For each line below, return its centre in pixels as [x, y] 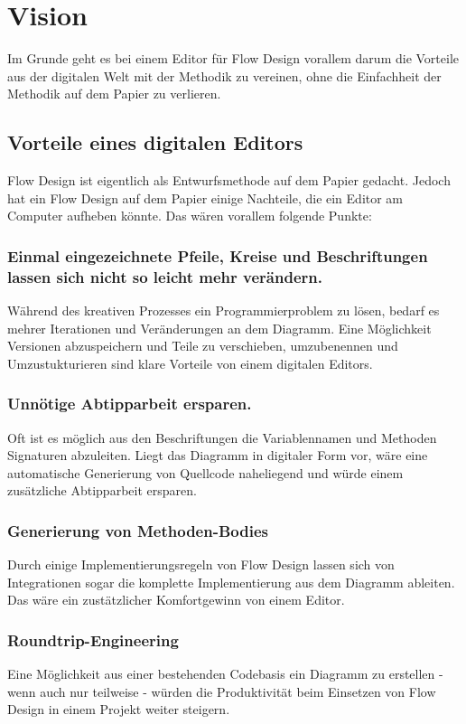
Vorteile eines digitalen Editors [155, 142]
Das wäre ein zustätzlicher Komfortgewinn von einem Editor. [176, 600]
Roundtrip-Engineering [93, 639]
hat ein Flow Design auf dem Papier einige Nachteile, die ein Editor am [205, 197]
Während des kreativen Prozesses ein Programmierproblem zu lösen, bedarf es [224, 310]
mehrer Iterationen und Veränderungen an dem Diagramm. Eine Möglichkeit [219, 328]
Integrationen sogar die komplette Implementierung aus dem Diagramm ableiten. [231, 582]
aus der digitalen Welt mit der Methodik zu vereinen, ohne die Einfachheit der [224, 75]
